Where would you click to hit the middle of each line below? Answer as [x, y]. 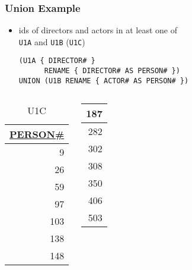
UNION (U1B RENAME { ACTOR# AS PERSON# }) [104, 81]
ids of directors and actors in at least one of [98, 30]
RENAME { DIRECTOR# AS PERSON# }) [112, 71]
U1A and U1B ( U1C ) [52, 41]
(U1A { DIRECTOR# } [57, 61]
